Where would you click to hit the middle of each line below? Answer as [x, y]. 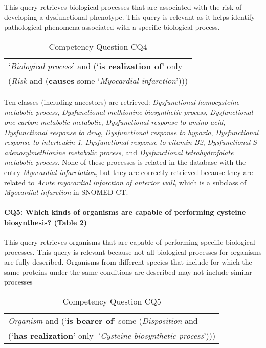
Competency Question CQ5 [112, 301]
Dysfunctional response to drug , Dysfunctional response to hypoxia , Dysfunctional [131, 132]
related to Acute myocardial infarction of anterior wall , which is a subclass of [125, 182]
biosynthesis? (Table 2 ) [46, 222]
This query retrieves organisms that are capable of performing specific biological [130, 242]
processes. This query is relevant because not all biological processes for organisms [133, 252]
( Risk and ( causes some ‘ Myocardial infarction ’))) [98, 80]
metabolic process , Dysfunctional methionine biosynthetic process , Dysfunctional [129, 112]
